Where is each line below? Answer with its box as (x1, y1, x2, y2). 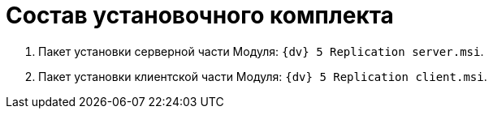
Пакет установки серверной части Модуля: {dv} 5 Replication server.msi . (38, 44, 484, 58)
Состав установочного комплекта (6, 2, 394, 29)
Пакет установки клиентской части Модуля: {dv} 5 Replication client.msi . (38, 69, 487, 83)
